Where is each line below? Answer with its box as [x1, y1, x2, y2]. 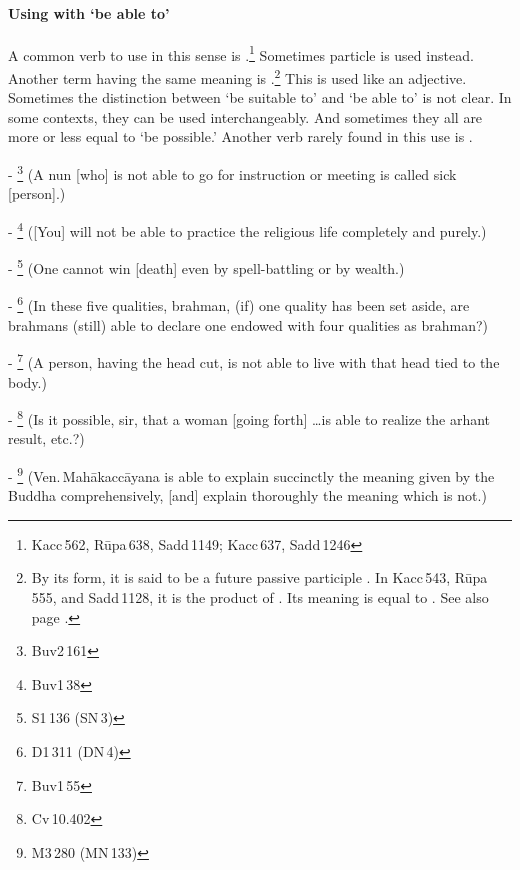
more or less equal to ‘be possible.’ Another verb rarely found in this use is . [8, 126, 473, 147]
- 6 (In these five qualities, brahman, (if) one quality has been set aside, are [8, 292, 470, 316]
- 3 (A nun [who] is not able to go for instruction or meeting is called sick [8, 161, 457, 184]
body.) [8, 371, 47, 392]
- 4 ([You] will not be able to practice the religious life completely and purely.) [8, 217, 487, 241]
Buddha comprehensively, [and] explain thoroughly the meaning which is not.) [8, 485, 487, 506]
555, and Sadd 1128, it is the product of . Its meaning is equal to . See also [31, 586, 489, 607]
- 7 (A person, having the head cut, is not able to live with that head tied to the [8, 349, 500, 372]
